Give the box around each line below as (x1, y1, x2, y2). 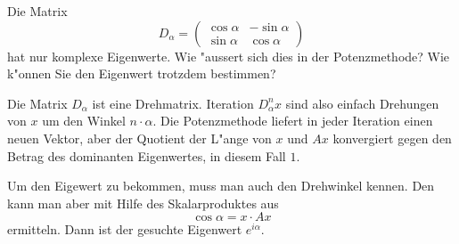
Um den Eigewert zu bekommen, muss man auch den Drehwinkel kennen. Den (7, 176, 435, 195)
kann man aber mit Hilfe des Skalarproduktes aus (7, 193, 279, 212)
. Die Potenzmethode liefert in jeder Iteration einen (152, 111, 433, 130)
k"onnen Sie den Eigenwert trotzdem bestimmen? (7, 64, 276, 83)
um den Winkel (42, 111, 126, 130)
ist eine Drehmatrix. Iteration (92, 94, 254, 112)
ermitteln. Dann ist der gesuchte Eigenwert (7, 220, 242, 239)
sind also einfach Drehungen (285, 94, 439, 112)
